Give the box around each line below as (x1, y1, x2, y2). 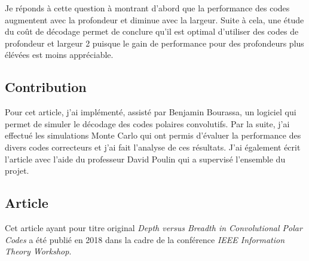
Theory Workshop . (5, 245, 72, 257)
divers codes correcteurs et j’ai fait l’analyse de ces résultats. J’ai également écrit (5, 140, 301, 153)
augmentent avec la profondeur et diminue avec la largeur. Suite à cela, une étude (5, 13, 304, 26)
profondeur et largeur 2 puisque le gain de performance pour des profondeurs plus (5, 36, 304, 49)
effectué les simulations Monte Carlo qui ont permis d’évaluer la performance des (5, 129, 301, 142)
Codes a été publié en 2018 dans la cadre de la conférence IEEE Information (5, 233, 285, 245)
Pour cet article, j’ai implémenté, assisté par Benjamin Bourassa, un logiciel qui (5, 106, 296, 118)
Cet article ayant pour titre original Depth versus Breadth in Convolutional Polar (5, 221, 302, 234)
